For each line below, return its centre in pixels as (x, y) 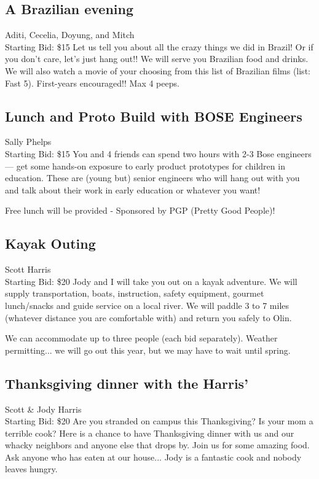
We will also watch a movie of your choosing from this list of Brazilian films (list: (158, 70)
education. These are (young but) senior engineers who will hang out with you (152, 178)
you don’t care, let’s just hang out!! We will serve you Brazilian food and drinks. (157, 59)
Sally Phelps (28, 142)
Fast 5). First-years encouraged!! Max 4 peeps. (92, 83)
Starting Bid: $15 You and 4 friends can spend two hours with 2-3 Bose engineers (158, 153)
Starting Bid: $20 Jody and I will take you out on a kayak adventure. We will (151, 281)
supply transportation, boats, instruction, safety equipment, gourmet (135, 293)
